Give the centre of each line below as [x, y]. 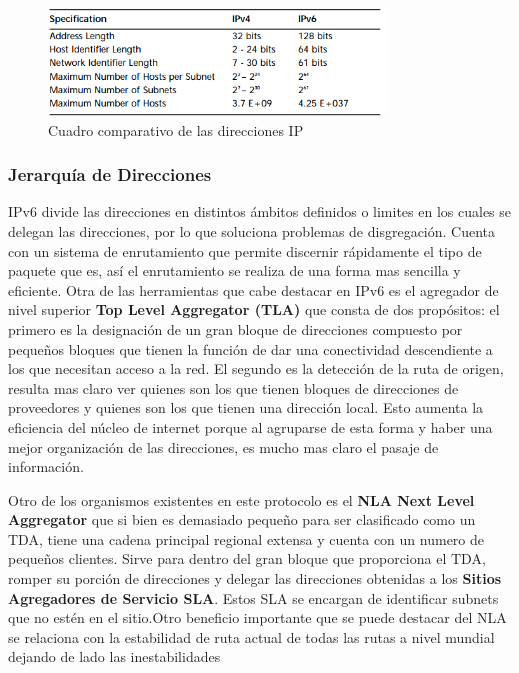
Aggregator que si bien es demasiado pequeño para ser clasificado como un [242, 519]
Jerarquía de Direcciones [110, 174]
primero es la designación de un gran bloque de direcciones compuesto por [235, 328]
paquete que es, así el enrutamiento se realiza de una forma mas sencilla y [234, 270]
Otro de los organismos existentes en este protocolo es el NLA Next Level [241, 499]
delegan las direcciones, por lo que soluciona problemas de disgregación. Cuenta [252, 230]
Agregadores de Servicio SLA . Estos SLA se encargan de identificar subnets [253, 597]
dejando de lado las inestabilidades [114, 656]
